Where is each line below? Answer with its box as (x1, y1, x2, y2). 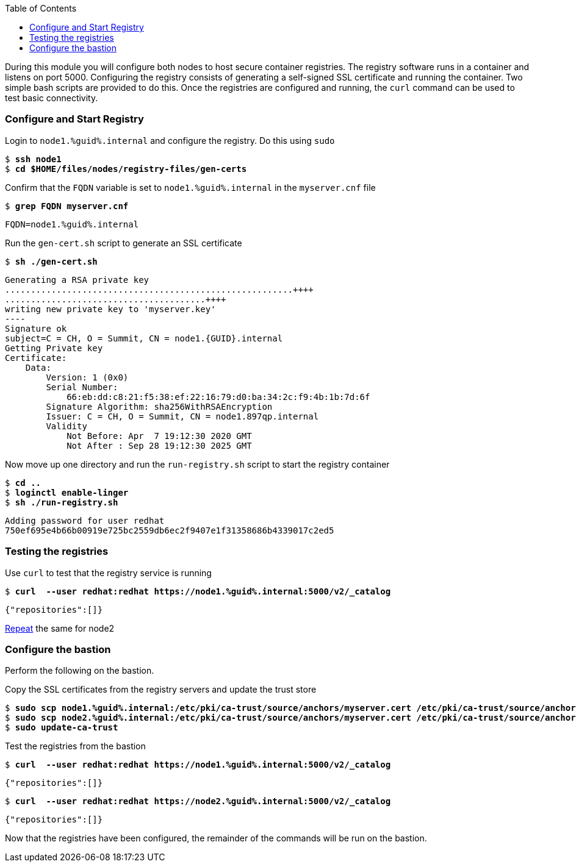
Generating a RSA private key (5, 274, 149, 285)
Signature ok (5, 323, 67, 334)
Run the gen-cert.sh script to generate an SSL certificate (5, 237, 242, 248)
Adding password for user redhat (5, 515, 165, 526)
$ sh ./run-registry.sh (5, 497, 118, 507)
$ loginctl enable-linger (5, 487, 129, 498)
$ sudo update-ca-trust (5, 722, 118, 733)
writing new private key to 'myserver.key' (5, 304, 216, 314)
